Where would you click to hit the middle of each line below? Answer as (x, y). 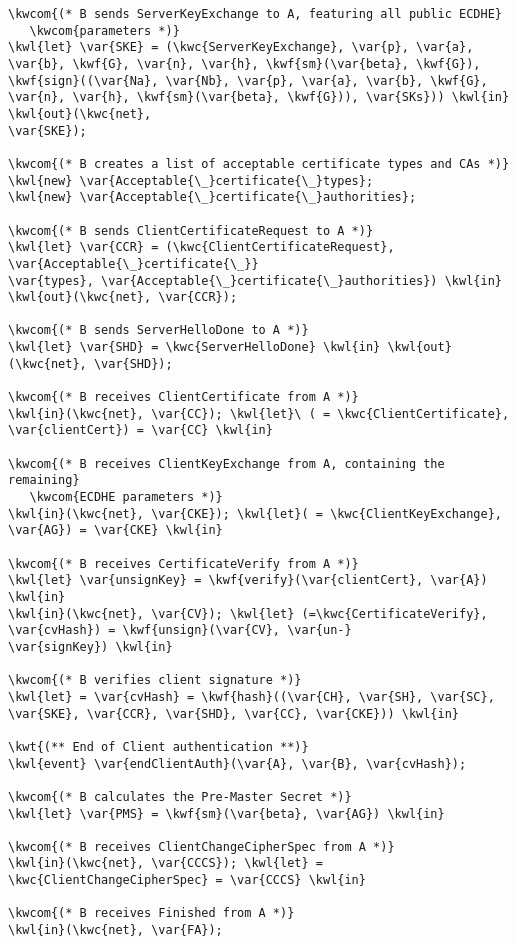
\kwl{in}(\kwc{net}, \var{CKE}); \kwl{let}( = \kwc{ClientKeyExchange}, (255, 513)
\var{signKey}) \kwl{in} (90, 646)
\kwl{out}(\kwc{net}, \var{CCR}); (123, 297)
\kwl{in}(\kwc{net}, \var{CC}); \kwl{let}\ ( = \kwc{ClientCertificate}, (259, 413)
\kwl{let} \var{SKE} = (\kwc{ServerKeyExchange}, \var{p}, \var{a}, (241, 47)
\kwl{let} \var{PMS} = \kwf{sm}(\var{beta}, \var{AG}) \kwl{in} (226, 813)
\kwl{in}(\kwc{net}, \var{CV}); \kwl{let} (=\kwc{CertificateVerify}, (248, 613)
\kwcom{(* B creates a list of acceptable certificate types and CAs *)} (259, 163)
